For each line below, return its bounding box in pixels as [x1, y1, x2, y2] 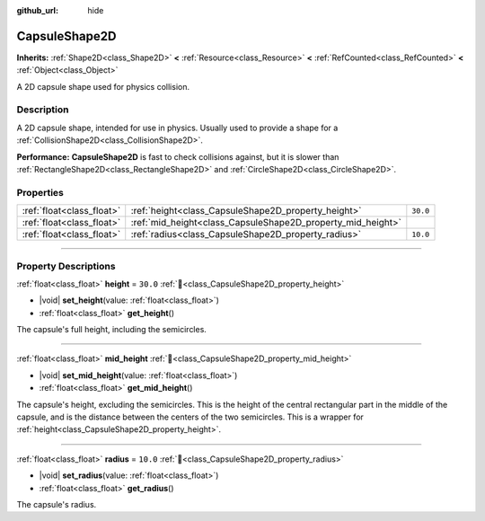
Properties [16, 186, 65, 199]
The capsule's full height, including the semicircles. [16, 324, 207, 335]
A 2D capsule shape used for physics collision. [16, 81, 190, 92]
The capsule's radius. [16, 499, 97, 509]
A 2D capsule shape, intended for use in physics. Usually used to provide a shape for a [16, 122, 339, 133]
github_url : [16, 5, 58, 15]
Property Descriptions [16, 260, 116, 272]
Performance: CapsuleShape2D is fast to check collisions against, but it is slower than [16, 151, 339, 162]
